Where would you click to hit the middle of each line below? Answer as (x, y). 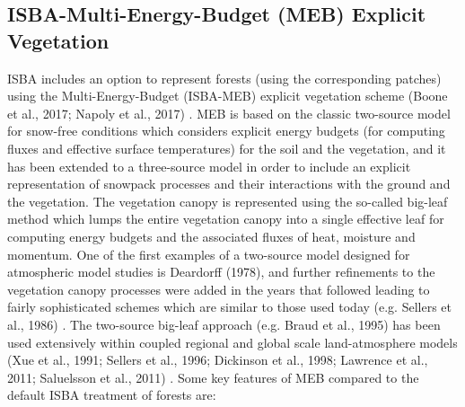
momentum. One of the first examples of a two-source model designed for (209, 254)
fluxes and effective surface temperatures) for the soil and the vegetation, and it (227, 148)
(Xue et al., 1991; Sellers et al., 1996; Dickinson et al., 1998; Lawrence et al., (218, 360)
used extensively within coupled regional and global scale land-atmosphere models (232, 342)
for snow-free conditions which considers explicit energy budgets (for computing (226, 131)
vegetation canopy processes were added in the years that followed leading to (219, 289)
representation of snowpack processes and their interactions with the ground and (229, 184)
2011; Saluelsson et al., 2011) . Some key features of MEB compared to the (213, 377)
